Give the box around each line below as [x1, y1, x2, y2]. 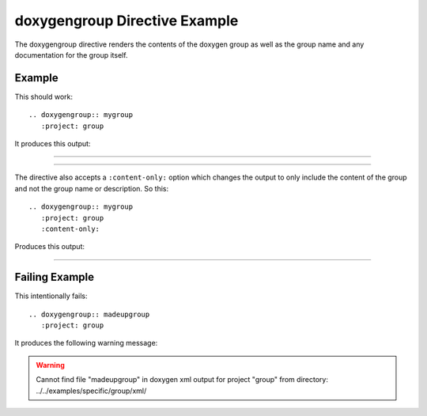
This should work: [14, 92, 74, 101]
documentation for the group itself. [14, 50, 128, 59]
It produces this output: [14, 139, 91, 149]
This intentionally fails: [14, 291, 88, 301]
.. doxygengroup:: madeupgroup [28, 309, 150, 319]
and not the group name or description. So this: [14, 183, 169, 193]
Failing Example [14, 270, 95, 284]
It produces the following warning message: [14, 338, 158, 348]
